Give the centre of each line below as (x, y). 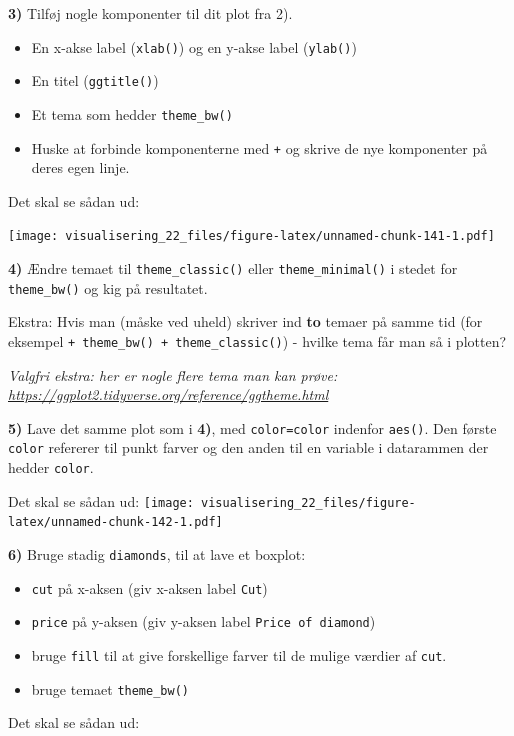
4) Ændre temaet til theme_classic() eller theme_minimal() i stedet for (233, 268)
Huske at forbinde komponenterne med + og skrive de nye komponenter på (259, 147)
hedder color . (51, 467)
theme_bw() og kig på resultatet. (108, 287)
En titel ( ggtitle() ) (95, 80)
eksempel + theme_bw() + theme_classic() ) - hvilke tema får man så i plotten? (257, 340)
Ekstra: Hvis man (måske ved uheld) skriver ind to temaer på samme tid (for (245, 321)
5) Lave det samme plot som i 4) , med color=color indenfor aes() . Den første (252, 427)
